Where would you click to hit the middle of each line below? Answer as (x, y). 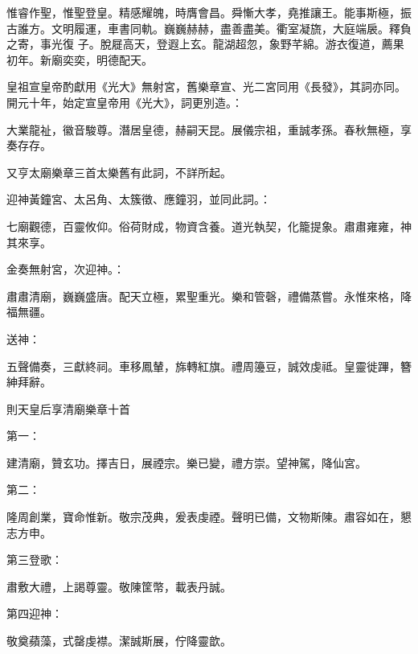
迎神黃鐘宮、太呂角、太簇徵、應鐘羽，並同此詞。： (139, 199)
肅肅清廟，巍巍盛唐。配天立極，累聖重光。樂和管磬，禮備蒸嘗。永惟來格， (203, 296)
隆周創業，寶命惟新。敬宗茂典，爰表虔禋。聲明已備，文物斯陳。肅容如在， (203, 517)
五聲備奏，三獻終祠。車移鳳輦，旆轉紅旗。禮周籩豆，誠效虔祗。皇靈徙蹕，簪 (209, 366)
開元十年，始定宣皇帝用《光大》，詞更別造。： (125, 102)
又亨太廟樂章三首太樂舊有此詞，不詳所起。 (119, 172)
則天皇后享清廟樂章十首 (68, 408)
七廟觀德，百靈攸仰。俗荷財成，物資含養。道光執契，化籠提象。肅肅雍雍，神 (209, 226)
